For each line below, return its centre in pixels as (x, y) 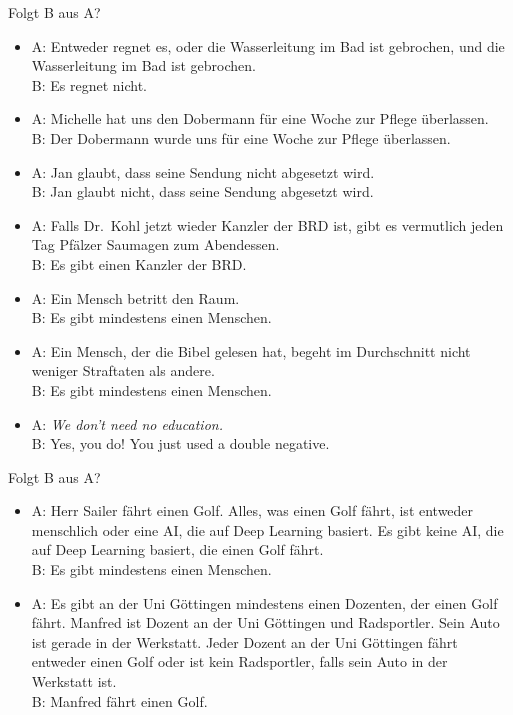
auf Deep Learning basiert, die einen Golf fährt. (177, 549)
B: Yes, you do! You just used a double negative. (180, 443)
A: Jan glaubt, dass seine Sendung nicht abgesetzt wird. (203, 171)
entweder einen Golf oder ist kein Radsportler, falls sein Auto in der (239, 661)
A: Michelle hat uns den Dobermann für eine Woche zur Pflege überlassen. (260, 118)
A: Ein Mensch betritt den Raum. (135, 297)
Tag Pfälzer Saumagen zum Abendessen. (155, 244)
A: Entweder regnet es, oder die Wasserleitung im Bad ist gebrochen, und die (268, 45)
